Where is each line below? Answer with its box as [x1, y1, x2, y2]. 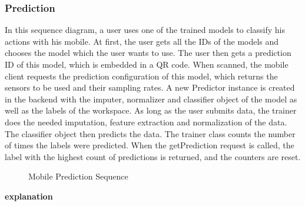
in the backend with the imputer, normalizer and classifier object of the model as [5, 92, 297, 105]
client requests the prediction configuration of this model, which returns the [5, 69, 278, 82]
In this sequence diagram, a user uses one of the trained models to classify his [5, 24, 285, 36]
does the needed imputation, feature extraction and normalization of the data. [5, 115, 287, 128]
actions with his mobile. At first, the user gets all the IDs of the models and [5, 35, 279, 47]
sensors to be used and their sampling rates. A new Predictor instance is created [5, 81, 295, 94]
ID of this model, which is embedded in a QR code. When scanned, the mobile [5, 58, 289, 70]
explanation [5, 190, 53, 202]
